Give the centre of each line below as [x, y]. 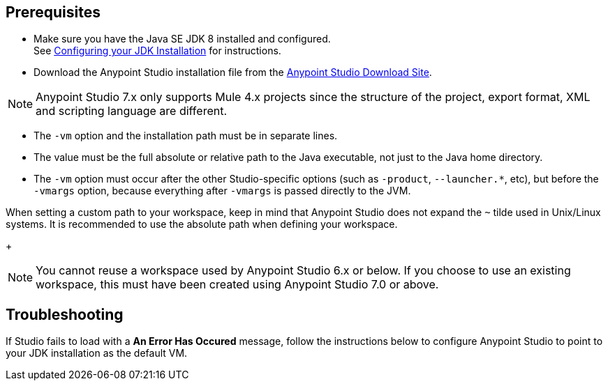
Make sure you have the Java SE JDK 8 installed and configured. [182, 39]
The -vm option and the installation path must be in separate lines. [186, 136]
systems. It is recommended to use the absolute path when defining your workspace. [202, 224]
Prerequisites [53, 12]
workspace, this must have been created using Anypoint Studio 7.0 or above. [237, 285]
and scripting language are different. [132, 111]
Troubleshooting [65, 314]
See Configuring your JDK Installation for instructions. [157, 51]
